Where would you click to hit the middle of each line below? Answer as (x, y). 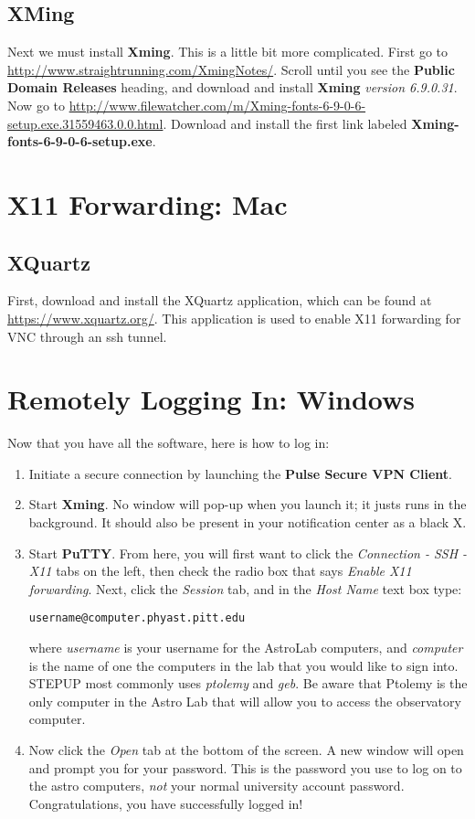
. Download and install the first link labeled (285, 123)
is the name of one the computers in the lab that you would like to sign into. (243, 665)
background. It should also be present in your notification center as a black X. (248, 522)
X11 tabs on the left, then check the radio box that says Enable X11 (220, 571)
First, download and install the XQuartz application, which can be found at (220, 300)
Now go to (36, 105)
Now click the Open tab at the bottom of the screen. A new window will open (246, 750)
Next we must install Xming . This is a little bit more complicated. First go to (228, 52)
